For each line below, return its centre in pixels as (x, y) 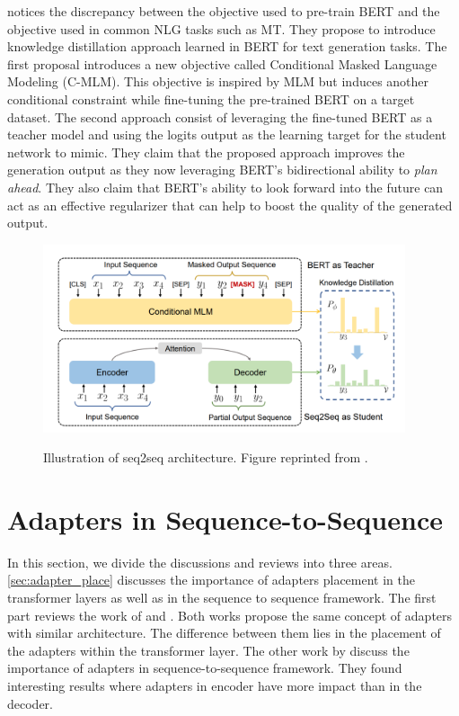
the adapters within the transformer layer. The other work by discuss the (208, 650)
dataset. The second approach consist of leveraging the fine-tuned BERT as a (220, 116)
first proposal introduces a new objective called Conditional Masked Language (222, 63)
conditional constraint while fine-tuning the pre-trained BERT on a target (211, 98)
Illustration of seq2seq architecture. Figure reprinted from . (206, 457)
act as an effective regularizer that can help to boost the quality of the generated (230, 205)
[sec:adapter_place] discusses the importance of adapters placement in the (211, 580)
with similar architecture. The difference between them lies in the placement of (224, 633)
